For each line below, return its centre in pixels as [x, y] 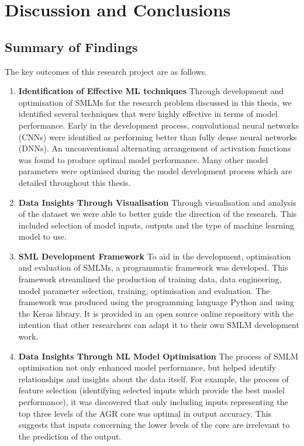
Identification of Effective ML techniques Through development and [151, 91]
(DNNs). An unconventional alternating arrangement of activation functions [155, 148]
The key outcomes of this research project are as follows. [106, 71]
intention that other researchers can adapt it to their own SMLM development [159, 325]
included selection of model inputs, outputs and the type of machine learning [156, 225]
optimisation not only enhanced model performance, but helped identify [147, 367]
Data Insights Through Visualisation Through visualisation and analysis [157, 202]
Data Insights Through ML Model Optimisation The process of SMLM [158, 356]
